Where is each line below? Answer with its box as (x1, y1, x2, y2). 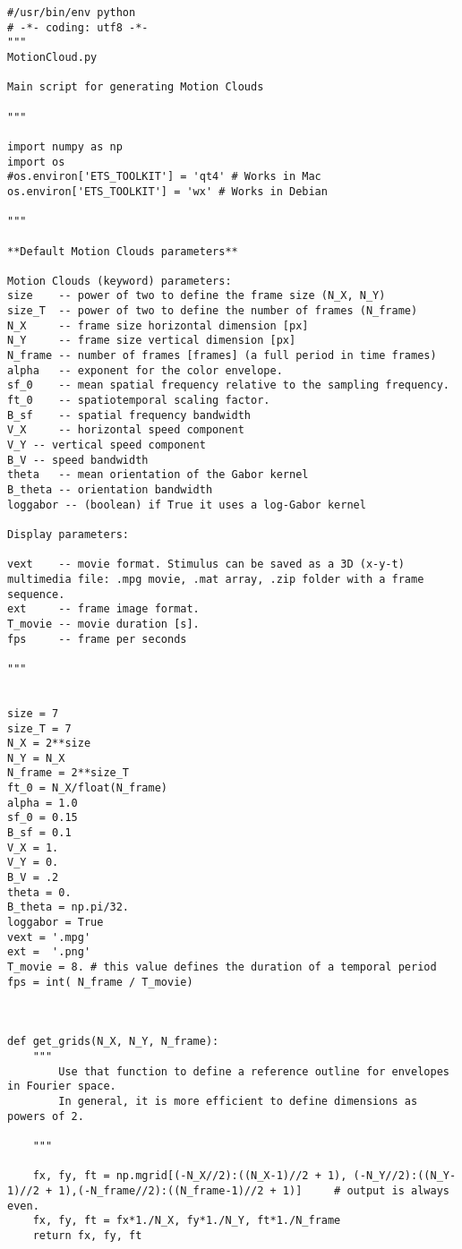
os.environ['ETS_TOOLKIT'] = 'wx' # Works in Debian (7, 184, 328, 198)
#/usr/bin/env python (7, 6, 136, 19)
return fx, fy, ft (32, 1228, 142, 1242)
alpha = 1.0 (7, 796, 78, 809)
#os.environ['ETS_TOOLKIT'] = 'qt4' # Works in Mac (7, 170, 321, 184)
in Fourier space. (7, 1080, 116, 1093)
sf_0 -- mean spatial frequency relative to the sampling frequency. (7, 379, 449, 392)
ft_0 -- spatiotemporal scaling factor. (7, 394, 270, 407)
